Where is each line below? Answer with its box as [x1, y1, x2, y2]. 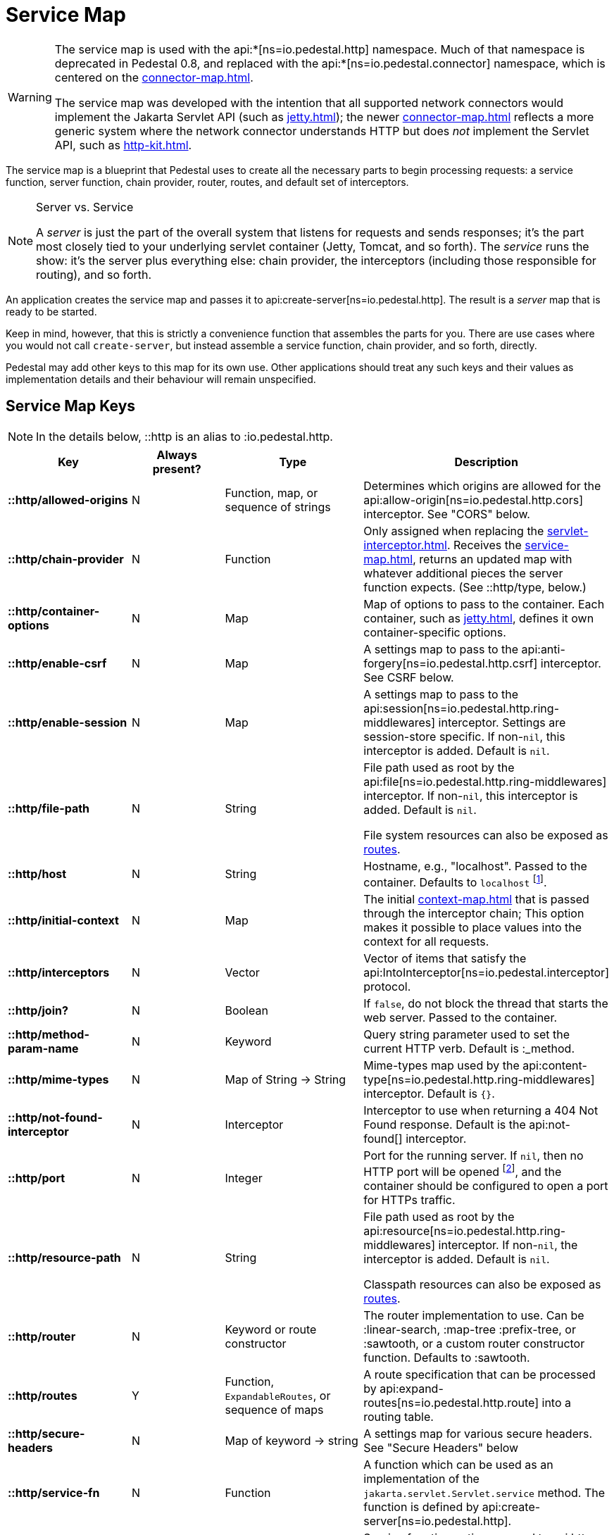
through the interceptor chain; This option [363, 906, 584, 920]
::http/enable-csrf [8, 656, 107, 670]
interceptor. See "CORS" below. [363, 506, 530, 521]
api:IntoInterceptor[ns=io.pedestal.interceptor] [363, 965, 609, 979]
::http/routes [8, 1389, 77, 1403]
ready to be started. [6, 305, 97, 318]
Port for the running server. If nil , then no [363, 1148, 584, 1163]
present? [152, 461, 201, 476]
